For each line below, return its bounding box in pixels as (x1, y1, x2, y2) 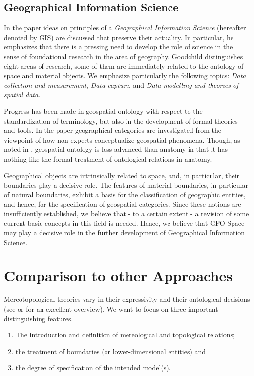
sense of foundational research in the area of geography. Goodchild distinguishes (4, 51, 243, 61)
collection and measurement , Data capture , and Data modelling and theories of (4, 80, 239, 90)
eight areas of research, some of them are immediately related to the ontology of (4, 61, 244, 71)
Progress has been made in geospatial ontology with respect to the (4, 105, 203, 116)
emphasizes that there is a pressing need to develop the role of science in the (4, 42, 233, 52)
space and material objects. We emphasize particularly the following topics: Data (4, 70, 246, 81)
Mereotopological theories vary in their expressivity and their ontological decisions (4, 294, 250, 304)
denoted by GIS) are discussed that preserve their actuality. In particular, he (4, 32, 234, 42)
